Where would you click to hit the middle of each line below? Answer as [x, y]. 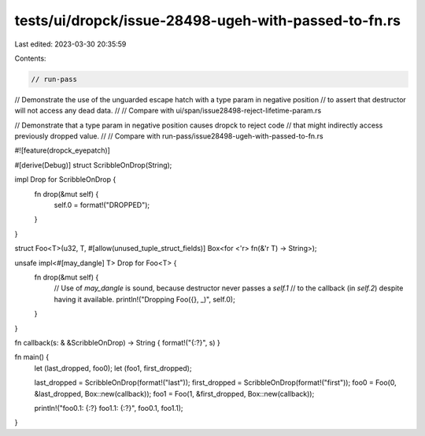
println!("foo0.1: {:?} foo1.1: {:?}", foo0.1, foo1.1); [109, 408]
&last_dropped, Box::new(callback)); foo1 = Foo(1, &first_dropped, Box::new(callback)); [174, 394]
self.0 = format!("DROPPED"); [102, 205]
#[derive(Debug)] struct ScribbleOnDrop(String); [93, 164]
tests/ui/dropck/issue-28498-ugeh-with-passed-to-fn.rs [208, 20]
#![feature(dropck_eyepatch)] [62, 150]
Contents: [30, 58]
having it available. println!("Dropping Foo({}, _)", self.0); [144, 299]
